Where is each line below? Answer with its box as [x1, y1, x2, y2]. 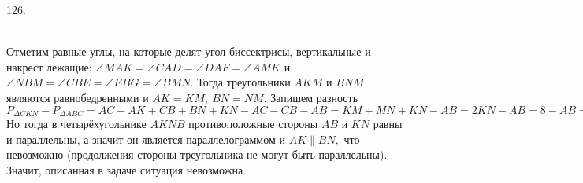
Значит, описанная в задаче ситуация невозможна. [6, 161, 247, 178]
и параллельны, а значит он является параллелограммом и [6, 130, 285, 147]
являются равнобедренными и [6, 89, 149, 105]
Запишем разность [270, 89, 358, 105]
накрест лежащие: [6, 58, 92, 75]
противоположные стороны [188, 115, 318, 132]
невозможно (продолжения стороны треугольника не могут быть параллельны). [6, 146, 388, 163]
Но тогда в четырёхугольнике [6, 115, 147, 132]
